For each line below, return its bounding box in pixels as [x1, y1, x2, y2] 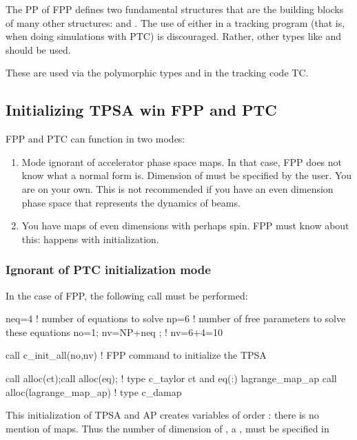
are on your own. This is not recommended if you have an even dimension [21, 181, 334, 196]
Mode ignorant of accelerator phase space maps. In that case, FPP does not [21, 154, 343, 169]
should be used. [6, 42, 71, 56]
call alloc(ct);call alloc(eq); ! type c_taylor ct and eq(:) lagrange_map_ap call [6, 370, 337, 385]
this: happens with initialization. [21, 231, 159, 246]
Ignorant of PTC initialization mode [6, 261, 211, 278]
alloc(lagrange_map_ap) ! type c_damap [6, 384, 182, 399]
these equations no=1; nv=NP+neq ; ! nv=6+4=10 [6, 324, 223, 339]
